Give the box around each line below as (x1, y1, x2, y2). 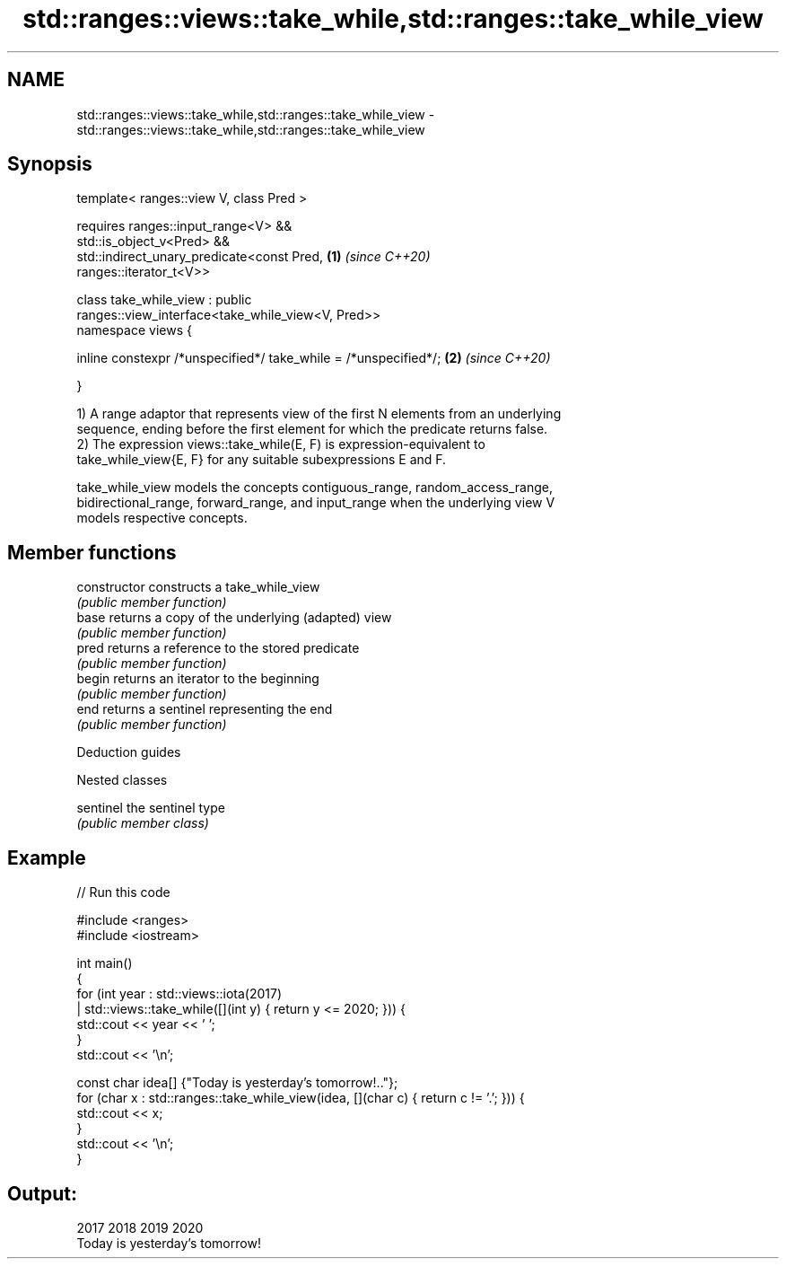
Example (7, 846, 86, 869)
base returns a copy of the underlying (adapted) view (76, 610, 392, 626)
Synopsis (7, 153, 92, 176)
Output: (7, 1182, 77, 1205)
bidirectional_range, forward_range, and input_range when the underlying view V (76, 495, 555, 511)
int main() (76, 955, 133, 971)
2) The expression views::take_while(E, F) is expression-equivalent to (76, 436, 485, 453)
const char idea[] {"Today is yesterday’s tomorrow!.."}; (76, 1075, 398, 1091)
